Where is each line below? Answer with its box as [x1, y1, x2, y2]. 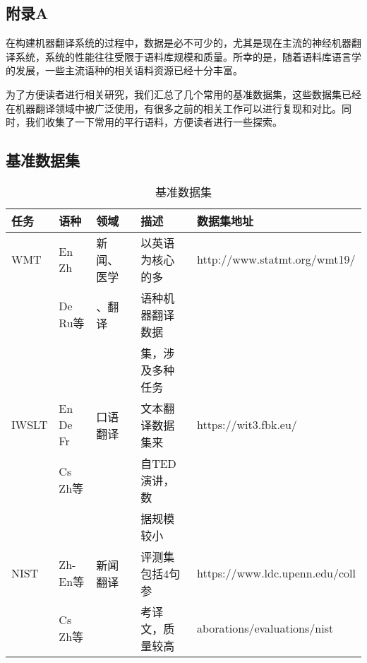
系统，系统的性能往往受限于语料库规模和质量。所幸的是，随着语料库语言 [15, 49, 351, 64]
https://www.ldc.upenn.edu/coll [196, 565, 356, 582]
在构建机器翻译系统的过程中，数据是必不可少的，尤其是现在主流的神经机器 [6, 35, 351, 50]
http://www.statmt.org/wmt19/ [196, 251, 356, 268]
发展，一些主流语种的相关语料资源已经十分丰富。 [15, 63, 243, 78]
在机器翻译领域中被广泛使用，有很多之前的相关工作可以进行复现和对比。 [6, 100, 342, 115]
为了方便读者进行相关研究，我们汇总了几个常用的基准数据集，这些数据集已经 [6, 86, 361, 101]
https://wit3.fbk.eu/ [196, 416, 297, 433]
